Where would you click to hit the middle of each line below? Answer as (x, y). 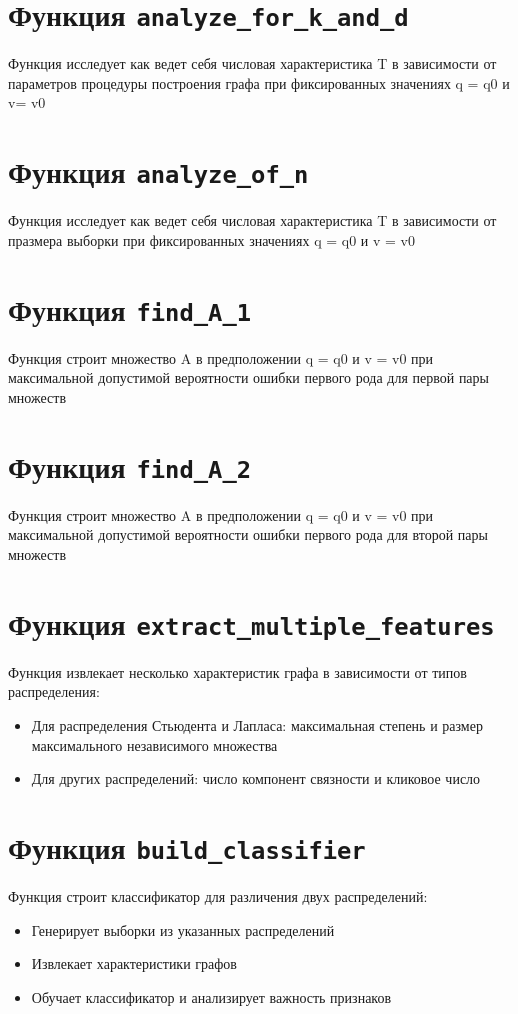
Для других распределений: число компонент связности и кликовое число (256, 778)
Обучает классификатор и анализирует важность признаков (211, 996)
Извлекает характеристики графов (134, 963)
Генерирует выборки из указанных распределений (183, 929)
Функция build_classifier (187, 846)
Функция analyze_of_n (158, 171)
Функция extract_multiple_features (251, 622)
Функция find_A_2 (130, 465)
